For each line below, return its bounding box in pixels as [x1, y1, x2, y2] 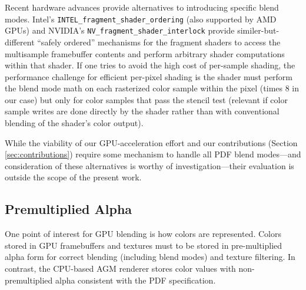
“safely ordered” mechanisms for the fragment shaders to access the [37, 35, 281, 48]
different [5, 35, 35, 48]
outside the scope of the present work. [5, 171, 142, 183]
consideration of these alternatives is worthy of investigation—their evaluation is [5, 159, 294, 172]
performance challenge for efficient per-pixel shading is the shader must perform [5, 70, 293, 83]
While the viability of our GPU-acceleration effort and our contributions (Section [5, 136, 298, 149]
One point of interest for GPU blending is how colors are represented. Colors [5, 228, 281, 240]
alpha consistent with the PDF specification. [55, 273, 216, 286]
